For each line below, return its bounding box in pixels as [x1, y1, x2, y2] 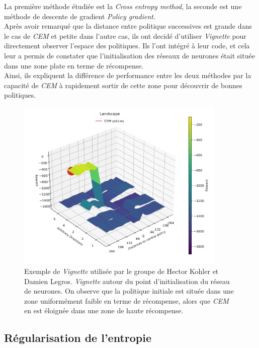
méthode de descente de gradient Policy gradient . [4, 11, 155, 21]
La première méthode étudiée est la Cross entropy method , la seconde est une [4, 1, 242, 11]
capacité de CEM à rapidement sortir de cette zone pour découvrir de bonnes [4, 80, 242, 90]
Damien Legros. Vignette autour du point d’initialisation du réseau [24, 275, 230, 286]
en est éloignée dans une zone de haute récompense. [24, 305, 184, 316]
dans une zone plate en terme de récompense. [4, 60, 144, 71]
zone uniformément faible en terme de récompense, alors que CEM [24, 295, 229, 306]
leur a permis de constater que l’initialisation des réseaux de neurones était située [4, 50, 255, 60]
